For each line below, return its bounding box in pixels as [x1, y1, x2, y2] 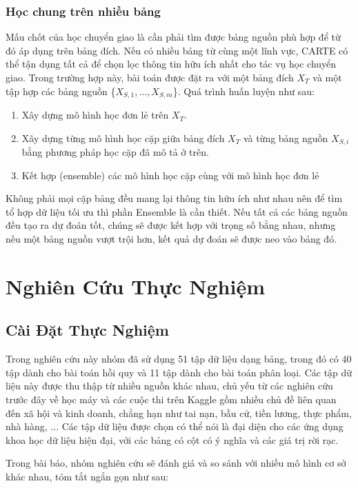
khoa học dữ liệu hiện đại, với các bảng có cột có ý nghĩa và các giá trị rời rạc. [6, 432, 339, 447]
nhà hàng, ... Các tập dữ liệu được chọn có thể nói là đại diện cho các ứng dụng [6, 419, 344, 434]
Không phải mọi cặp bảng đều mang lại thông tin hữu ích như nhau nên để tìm [6, 191, 343, 205]
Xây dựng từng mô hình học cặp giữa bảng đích [21, 130, 225, 145]
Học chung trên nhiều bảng [6, 2, 161, 19]
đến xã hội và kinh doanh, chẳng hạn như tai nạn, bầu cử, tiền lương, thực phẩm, [6, 405, 352, 420]
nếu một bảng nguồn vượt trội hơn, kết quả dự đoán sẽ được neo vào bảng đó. [6, 232, 337, 246]
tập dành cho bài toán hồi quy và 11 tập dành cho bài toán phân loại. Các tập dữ [6, 365, 352, 379]
